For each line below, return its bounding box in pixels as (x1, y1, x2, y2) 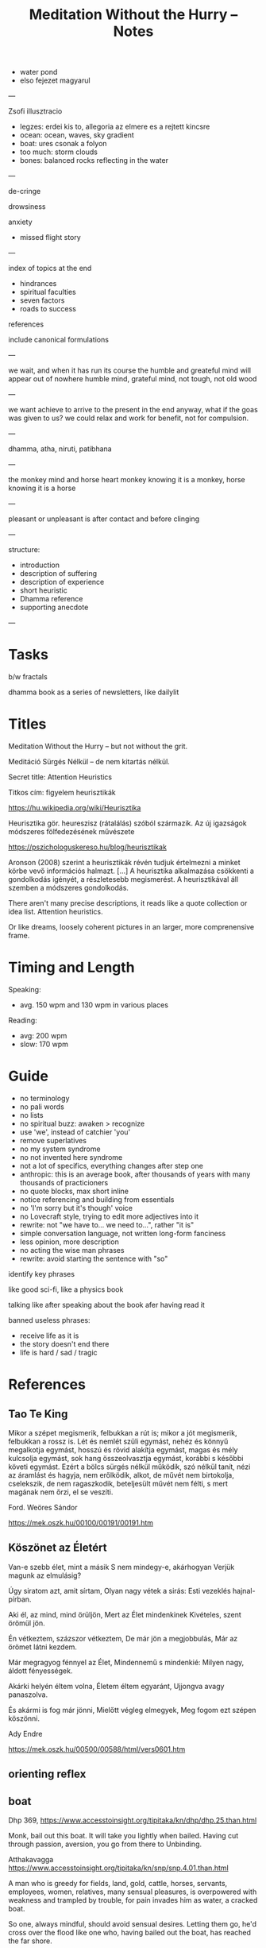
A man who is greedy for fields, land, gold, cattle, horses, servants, (8, 1878, 228, 1888)
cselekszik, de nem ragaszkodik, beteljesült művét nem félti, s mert (8, 1478, 229, 1488)
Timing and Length (8, 959, 135, 976)
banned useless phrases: (8, 1315, 91, 1324)
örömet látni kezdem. (8, 1642, 78, 1652)
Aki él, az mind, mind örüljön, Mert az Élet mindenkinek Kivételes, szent (8, 1610, 242, 1619)
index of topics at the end (8, 264, 92, 273)
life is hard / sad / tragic (19, 1347, 98, 1357)
